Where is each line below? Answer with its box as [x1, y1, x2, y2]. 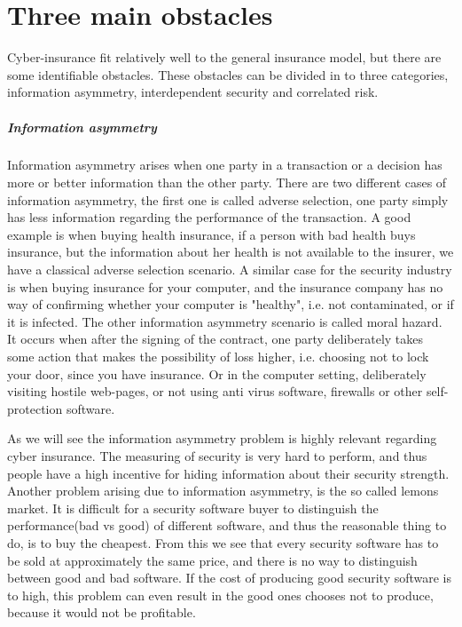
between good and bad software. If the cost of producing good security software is [7, 568, 452, 587]
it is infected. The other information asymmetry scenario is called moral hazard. [7, 312, 442, 330]
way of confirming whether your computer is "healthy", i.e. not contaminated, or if [7, 295, 454, 313]
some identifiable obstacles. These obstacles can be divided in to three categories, [7, 65, 449, 83]
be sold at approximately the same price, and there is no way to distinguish [7, 551, 418, 569]
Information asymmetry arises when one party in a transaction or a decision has [7, 155, 442, 174]
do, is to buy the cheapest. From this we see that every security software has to [7, 533, 439, 552]
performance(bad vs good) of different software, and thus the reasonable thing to [7, 516, 447, 535]
